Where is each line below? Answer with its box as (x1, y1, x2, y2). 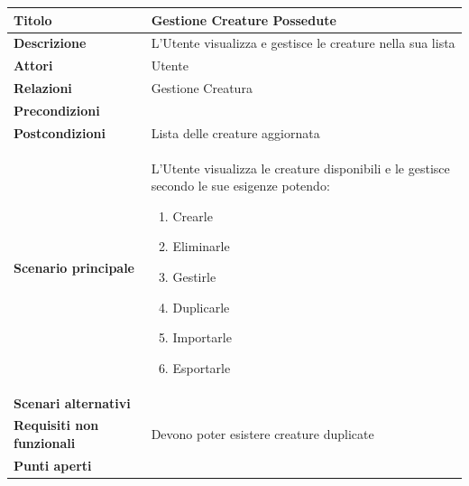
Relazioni (14, 79, 72, 98)
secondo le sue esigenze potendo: (151, 176, 330, 195)
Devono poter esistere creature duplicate (151, 425, 374, 444)
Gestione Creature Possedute (151, 10, 336, 29)
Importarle (172, 328, 232, 347)
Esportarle (172, 358, 231, 377)
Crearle (172, 206, 213, 225)
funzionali (14, 434, 76, 452)
